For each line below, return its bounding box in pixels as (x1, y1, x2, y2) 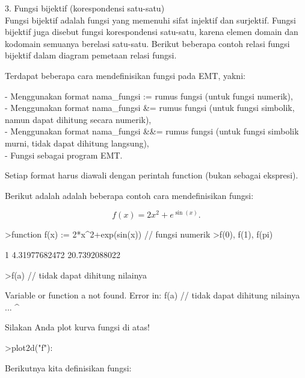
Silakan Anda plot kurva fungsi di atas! (5, 321, 150, 333)
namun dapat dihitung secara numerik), (5, 113, 152, 125)
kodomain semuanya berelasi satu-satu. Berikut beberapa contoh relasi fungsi (5, 37, 290, 49)
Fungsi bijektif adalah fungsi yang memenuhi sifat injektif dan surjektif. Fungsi (5, 13, 296, 26)
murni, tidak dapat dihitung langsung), (5, 136, 149, 149)
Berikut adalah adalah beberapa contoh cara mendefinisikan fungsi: (5, 189, 254, 201)
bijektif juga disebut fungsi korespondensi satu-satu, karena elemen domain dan (5, 25, 298, 38)
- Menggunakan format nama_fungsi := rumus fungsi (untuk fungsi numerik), (5, 89, 293, 102)
